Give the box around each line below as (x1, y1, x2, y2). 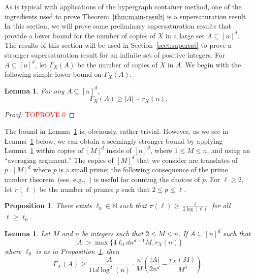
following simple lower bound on (4, 69, 102, 79)
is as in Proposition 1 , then (35, 246, 120, 256)
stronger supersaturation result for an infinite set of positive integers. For (4, 49, 225, 60)
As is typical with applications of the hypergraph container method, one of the (4, 1, 242, 11)
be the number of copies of (77, 59, 158, 69)
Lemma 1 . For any (4, 85, 64, 95)
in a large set (165, 30, 205, 40)
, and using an (207, 145, 250, 155)
